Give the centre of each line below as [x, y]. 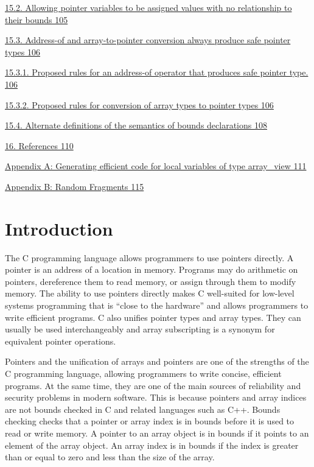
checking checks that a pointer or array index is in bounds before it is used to [150, 421]
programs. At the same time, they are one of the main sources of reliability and [153, 385]
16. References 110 [39, 145]
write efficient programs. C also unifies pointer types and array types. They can [153, 317]
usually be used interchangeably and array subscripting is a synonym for [140, 329]
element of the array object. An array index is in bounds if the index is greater [152, 445]
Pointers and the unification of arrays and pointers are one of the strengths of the [157, 361]
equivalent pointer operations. [61, 341]
